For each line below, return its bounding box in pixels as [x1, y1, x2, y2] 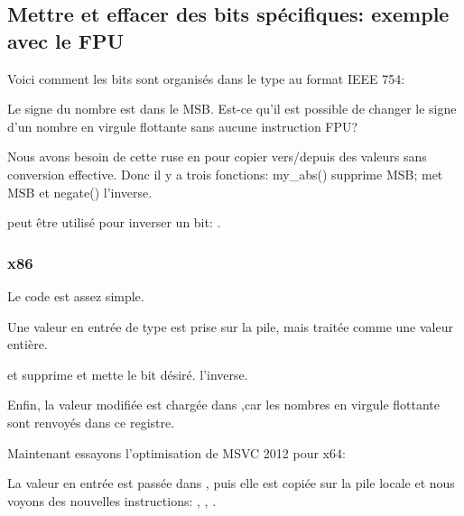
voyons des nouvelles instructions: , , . [7, 491, 217, 510]
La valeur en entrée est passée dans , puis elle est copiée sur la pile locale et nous [7, 474, 455, 493]
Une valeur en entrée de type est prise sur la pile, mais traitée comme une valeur [7, 317, 453, 336]
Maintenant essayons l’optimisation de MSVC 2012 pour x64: [7, 443, 346, 462]
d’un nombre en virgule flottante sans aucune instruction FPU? [7, 116, 358, 135]
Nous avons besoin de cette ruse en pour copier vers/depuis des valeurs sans [7, 147, 427, 166]
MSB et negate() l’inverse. [7, 182, 153, 201]
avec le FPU [7, 26, 125, 54]
